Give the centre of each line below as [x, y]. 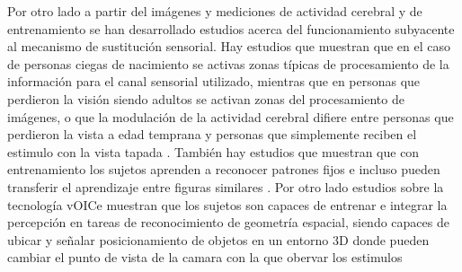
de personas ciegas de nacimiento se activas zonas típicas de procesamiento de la [228, 63]
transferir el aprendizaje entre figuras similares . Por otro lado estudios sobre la [226, 186]
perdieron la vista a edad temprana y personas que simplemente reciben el [212, 134]
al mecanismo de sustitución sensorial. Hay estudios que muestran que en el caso [229, 46]
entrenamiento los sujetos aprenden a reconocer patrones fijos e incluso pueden [224, 169]
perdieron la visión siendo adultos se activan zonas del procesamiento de [206, 98]
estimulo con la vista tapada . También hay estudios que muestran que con [213, 151]
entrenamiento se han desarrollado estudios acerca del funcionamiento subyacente [231, 28]
